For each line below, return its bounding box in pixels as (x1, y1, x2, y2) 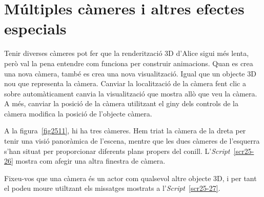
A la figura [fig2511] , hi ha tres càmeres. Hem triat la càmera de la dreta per (4, 125, 246, 136)
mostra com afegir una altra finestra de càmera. (15, 155, 166, 166)
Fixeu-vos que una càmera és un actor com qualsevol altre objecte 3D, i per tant (4, 172, 257, 183)
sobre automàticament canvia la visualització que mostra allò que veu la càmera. (4, 88, 257, 98)
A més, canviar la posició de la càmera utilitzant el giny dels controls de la (4, 98, 238, 109)
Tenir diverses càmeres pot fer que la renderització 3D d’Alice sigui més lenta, (4, 48, 249, 58)
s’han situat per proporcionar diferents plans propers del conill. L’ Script (4, 145, 230, 156)
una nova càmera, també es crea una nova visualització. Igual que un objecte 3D (4, 68, 256, 78)
